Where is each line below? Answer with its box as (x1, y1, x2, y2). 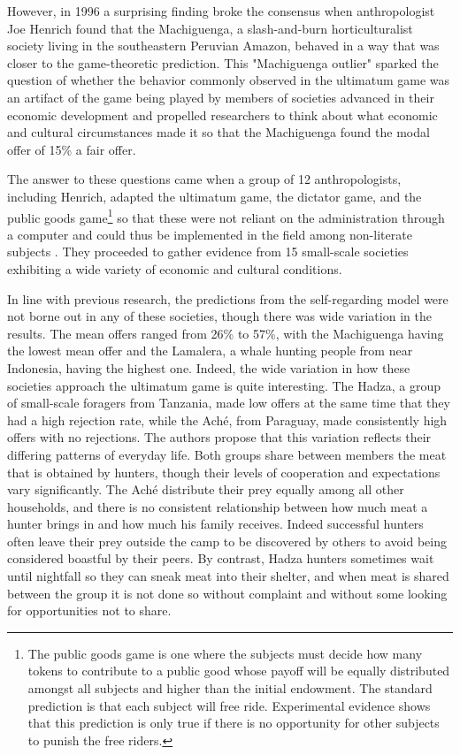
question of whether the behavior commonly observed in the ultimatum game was (7, 71, 450, 89)
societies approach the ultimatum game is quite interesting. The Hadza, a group (7, 376, 441, 394)
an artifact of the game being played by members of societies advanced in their (7, 88, 434, 106)
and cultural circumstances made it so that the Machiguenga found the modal (7, 123, 430, 141)
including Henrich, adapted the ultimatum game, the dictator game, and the (7, 187, 422, 205)
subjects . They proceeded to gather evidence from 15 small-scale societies (7, 242, 409, 261)
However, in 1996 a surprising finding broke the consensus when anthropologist (7, 2, 435, 19)
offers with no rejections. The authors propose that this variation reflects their (7, 428, 432, 446)
